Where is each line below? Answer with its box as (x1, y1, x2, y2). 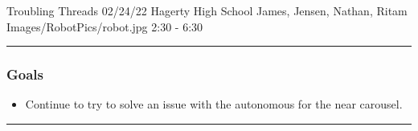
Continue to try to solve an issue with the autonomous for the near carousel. (25, 96, 403, 113)
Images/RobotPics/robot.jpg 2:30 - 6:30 (6, 18, 203, 35)
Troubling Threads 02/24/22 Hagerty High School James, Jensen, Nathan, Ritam (6, 2, 408, 18)
